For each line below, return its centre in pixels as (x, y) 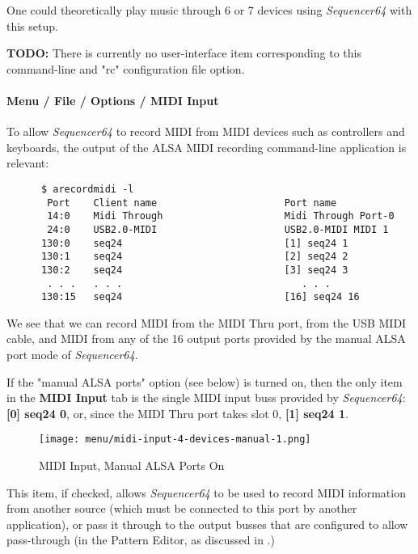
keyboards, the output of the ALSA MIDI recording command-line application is (207, 147)
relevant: (28, 163)
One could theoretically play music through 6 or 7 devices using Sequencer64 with (209, 10)
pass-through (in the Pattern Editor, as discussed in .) (141, 540)
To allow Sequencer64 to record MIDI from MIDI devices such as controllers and (206, 131)
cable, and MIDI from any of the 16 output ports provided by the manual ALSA (206, 338)
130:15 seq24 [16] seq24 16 (200, 297)
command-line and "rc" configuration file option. (126, 68)
